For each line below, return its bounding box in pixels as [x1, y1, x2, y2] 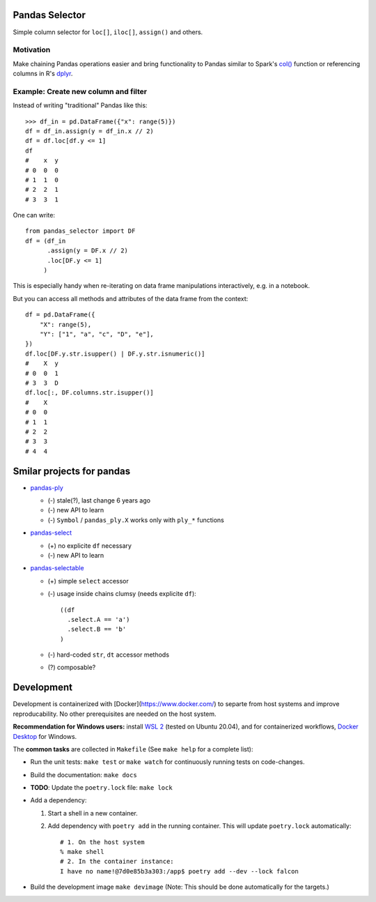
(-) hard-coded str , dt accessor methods [47, 650, 170, 659]
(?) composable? [47, 663, 96, 672]
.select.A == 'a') [67, 616, 130, 623]
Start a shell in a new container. [47, 809, 139, 817]
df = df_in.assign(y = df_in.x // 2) [25, 127, 155, 135]
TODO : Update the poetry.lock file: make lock [30, 783, 173, 792]
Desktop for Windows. [13, 732, 77, 740]
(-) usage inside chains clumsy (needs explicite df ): [47, 590, 196, 598]
